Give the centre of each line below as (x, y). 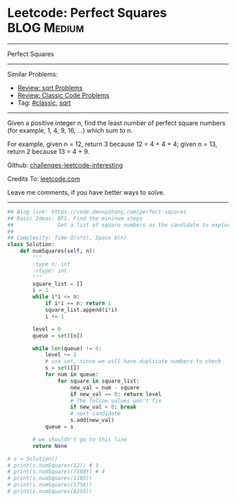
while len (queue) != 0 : (67, 348)
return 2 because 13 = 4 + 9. (48, 151)
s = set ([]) (62, 368)
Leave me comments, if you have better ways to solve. (86, 192)
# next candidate (95, 414)
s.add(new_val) (92, 420)
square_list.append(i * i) (81, 310)
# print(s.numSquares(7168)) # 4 (56, 472)
